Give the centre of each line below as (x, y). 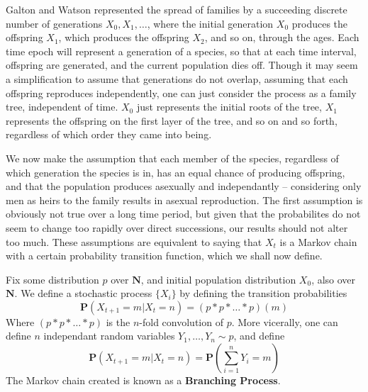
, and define (259, 336)
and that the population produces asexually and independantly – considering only (184, 186)
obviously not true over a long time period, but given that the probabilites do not (183, 214)
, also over (334, 279)
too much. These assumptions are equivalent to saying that (134, 241)
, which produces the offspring (124, 37)
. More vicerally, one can (285, 321)
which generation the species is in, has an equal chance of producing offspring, (175, 172)
